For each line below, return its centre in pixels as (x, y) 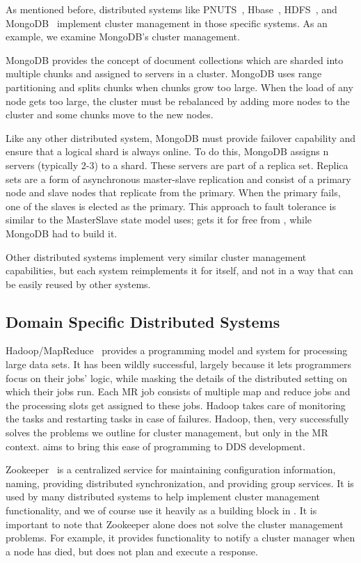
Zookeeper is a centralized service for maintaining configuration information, (171, 469)
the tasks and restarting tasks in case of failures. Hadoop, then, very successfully (177, 419)
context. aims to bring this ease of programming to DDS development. (155, 446)
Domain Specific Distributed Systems (143, 321)
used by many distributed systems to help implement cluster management (163, 497)
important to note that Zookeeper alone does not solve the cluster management (175, 524)
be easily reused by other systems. (78, 284)
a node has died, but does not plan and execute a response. (132, 551)
